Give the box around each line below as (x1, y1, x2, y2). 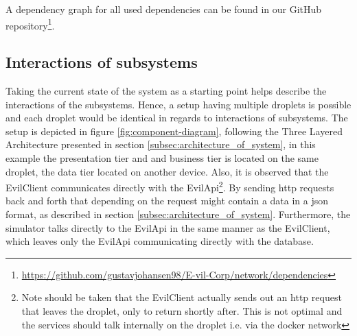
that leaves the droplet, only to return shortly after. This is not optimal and (21, 304, 343, 318)
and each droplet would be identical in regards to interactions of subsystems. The (5, 110, 348, 125)
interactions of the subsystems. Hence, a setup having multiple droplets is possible (5, 97, 352, 111)
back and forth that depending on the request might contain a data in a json (5, 193, 329, 208)
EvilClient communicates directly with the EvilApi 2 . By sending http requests (5, 178, 334, 194)
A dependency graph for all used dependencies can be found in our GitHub (5, 2, 322, 16)
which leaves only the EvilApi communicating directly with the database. (5, 234, 314, 248)
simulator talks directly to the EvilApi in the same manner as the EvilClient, (5, 220, 330, 235)
